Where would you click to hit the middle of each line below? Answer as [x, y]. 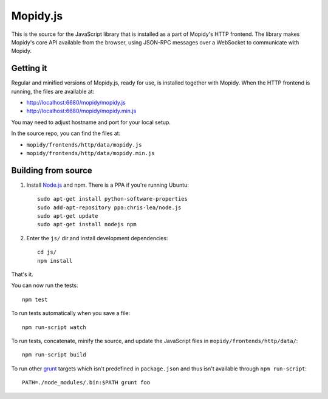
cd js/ [47, 252]
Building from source [52, 170]
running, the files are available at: [53, 91]
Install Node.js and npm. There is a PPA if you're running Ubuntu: [108, 185]
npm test [35, 299]
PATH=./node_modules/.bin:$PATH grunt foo [86, 383]
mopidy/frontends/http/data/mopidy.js [84, 145]
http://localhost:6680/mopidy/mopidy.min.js [81, 111]
